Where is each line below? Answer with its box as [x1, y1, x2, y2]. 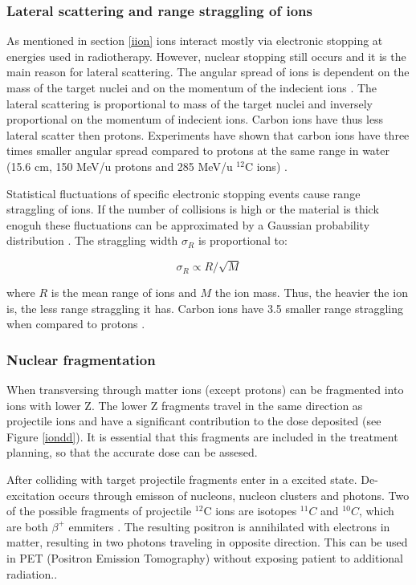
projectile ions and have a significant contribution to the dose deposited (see [6, 412, 381, 429]
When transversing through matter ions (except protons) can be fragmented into [6, 381, 404, 398]
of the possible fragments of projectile [6, 502, 192, 519]
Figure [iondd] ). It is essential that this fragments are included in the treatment [6, 428, 398, 445]
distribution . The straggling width [6, 232, 178, 249]
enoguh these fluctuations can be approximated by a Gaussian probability [6, 216, 370, 233]
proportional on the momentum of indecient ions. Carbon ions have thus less [6, 111, 384, 128]
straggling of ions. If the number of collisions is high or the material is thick [6, 201, 379, 217]
